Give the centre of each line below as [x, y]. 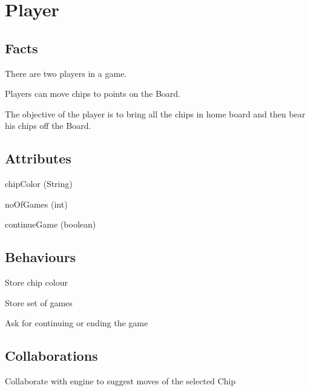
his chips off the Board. [48, 126]
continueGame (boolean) [51, 224]
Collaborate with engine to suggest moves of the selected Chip [120, 381]
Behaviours [41, 257]
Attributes [38, 158]
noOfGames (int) [36, 204]
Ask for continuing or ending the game [77, 323]
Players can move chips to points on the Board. [93, 94]
